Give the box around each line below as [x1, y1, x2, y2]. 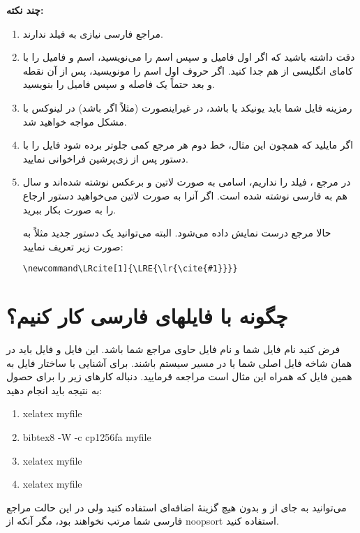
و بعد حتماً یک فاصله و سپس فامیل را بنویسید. [22, 77, 215, 91]
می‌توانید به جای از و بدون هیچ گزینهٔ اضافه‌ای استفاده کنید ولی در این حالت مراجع [6, 500, 347, 514]
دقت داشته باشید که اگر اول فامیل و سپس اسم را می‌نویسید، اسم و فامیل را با [22, 50, 355, 64]
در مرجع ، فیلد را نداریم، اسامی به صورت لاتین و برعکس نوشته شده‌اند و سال [22, 174, 351, 189]
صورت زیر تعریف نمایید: [22, 239, 123, 253]
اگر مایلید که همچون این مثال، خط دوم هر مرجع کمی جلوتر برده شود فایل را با [22, 137, 354, 152]
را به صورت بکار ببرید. [22, 202, 117, 216]
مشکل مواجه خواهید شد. [22, 114, 127, 128]
